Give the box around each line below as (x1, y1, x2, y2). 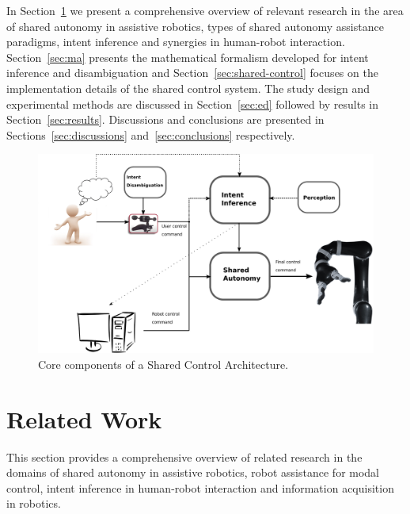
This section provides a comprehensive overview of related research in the (6, 448, 363, 465)
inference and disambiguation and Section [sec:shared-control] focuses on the (6, 64, 378, 81)
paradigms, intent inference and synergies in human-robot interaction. (6, 33, 345, 50)
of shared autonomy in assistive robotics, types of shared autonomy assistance (6, 17, 384, 34)
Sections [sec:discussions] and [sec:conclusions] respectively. (6, 126, 295, 143)
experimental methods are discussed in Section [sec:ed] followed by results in (6, 95, 379, 112)
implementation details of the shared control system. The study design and (6, 79, 370, 96)
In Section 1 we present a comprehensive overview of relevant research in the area (6, 2, 404, 18)
